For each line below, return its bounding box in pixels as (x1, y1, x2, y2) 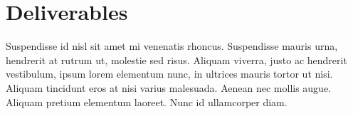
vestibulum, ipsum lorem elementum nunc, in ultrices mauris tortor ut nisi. (6, 66, 333, 81)
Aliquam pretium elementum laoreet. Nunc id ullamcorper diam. (6, 94, 288, 109)
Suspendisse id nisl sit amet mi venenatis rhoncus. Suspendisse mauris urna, (6, 38, 338, 53)
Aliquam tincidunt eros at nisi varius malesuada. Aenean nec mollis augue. (6, 80, 332, 95)
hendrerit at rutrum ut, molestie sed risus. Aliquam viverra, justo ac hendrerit (6, 52, 347, 67)
